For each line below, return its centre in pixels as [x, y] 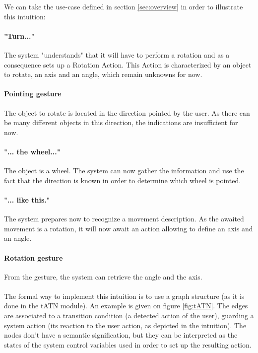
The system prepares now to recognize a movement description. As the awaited [124, 219]
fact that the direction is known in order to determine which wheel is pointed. [123, 180]
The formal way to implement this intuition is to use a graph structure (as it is [124, 296]
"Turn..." [19, 35]
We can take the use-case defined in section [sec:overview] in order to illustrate [124, 6]
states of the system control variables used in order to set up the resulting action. [128, 344]
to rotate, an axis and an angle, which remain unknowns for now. [103, 74]
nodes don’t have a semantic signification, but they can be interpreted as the [121, 335]
